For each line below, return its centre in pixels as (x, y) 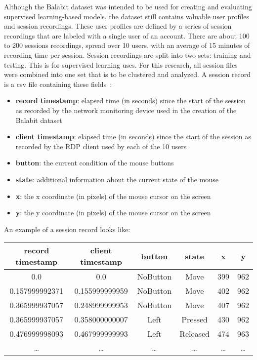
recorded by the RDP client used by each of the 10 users (101, 146)
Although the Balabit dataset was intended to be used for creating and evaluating (128, 6)
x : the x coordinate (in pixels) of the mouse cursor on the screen (113, 196)
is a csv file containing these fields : (58, 84)
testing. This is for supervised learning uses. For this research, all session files (121, 64)
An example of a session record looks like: (67, 229)
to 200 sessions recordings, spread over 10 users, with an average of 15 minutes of (127, 45)
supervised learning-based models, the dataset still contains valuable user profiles (127, 16)
